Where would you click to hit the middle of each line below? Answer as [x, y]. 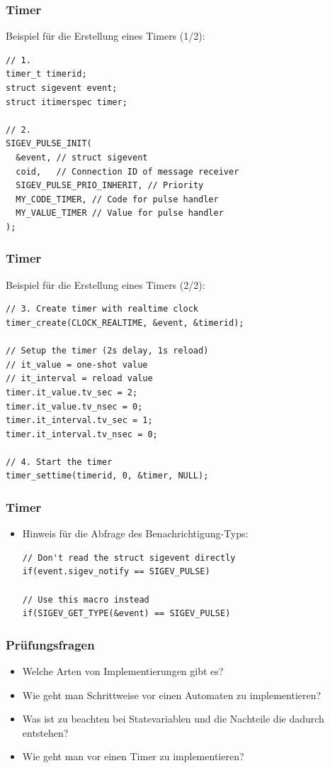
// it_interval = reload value [79, 379]
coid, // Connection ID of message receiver [127, 171]
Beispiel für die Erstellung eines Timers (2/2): [106, 284]
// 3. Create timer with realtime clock [102, 309]
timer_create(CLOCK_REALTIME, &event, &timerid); [125, 323]
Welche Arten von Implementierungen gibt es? [123, 671]
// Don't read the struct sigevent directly [129, 558]
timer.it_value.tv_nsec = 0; [74, 406]
